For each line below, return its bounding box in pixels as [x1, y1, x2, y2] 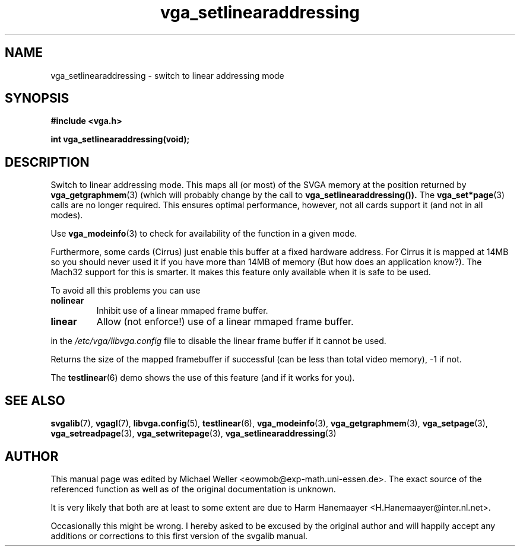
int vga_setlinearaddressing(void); [50, 134, 190, 145]
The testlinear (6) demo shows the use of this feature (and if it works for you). [50, 372, 355, 383]
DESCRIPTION [5, 154, 90, 170]
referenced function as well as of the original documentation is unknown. [50, 483, 336, 494]
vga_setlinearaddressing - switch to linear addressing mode [50, 70, 284, 81]
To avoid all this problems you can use [50, 285, 201, 296]
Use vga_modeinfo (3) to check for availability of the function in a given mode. [50, 228, 357, 239]
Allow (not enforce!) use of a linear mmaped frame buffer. [96, 316, 354, 328]
